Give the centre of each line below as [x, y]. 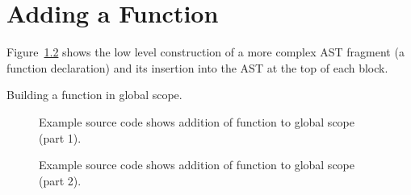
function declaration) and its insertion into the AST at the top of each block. [197, 67]
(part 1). [60, 137]
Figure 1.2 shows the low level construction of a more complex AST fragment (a [205, 52]
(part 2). [60, 180]
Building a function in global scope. [94, 95]
